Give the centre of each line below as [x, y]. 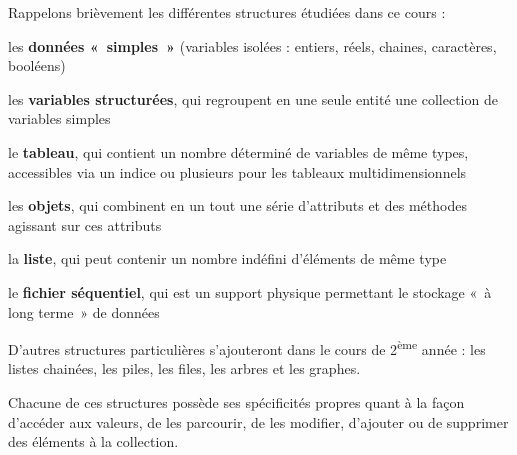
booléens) [37, 65]
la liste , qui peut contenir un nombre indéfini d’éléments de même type [227, 258]
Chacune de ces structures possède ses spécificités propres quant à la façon [236, 401]
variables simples [59, 118]
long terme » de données [84, 311]
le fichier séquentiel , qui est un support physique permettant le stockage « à [250, 291]
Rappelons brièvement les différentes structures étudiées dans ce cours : [227, 12]
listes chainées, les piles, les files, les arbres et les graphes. [184, 368]
